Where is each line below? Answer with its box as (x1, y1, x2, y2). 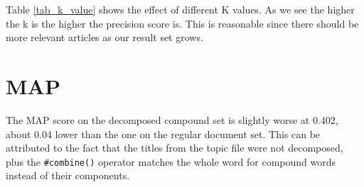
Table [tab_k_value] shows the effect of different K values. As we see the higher (6, 2, 355, 16)
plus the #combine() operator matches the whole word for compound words (6, 154, 336, 169)
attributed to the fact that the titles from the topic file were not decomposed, (6, 140, 343, 155)
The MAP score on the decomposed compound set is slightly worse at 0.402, (6, 112, 338, 127)
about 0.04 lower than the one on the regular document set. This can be (6, 126, 321, 141)
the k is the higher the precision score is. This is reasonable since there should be (6, 16, 359, 30)
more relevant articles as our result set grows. (6, 30, 203, 45)
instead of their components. (6, 168, 130, 183)
